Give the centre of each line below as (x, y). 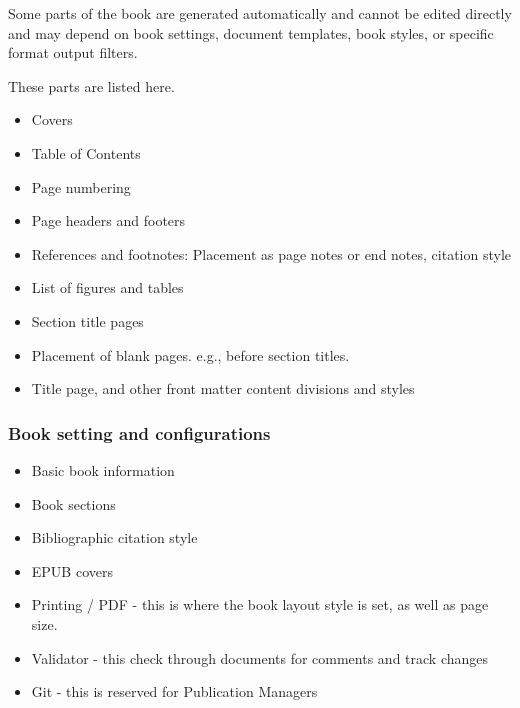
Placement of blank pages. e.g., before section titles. (190, 354)
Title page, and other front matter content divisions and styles (223, 388)
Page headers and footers (108, 220)
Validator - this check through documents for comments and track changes (260, 657)
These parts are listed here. (91, 85)
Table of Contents (86, 152)
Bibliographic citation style (114, 537)
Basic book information (103, 469)
